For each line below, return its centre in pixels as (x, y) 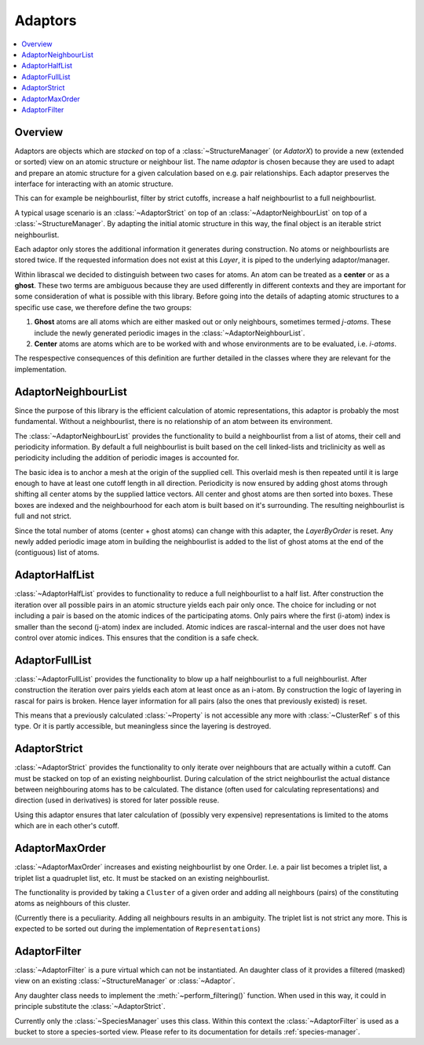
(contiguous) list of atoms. (57, 553)
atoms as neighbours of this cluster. (73, 904)
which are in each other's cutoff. (67, 826)
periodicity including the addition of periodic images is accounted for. (127, 458)
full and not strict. (43, 516)
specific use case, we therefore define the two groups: (103, 307)
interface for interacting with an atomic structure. (94, 184)
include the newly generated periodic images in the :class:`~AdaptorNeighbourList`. (170, 333)
